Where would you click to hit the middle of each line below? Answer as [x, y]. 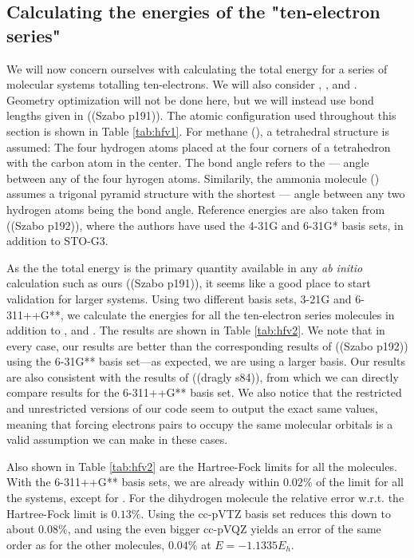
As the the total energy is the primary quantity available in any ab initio [185, 267]
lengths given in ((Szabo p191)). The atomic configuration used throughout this [201, 115]
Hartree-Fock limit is [57, 513]
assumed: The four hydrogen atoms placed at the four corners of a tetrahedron [199, 146]
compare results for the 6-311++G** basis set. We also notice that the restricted [204, 392]
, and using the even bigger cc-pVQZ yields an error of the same [224, 529]
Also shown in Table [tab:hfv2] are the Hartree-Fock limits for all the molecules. [202, 466]
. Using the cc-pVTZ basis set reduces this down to [266, 513]
